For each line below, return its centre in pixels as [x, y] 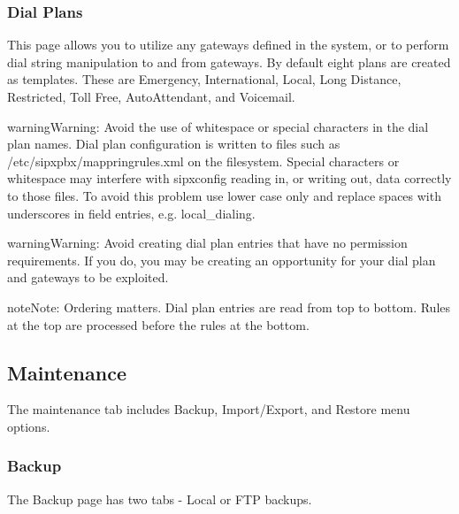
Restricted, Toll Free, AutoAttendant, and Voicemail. [151, 96]
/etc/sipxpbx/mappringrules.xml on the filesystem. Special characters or [203, 161]
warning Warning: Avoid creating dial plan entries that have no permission [207, 243]
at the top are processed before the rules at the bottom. [158, 324]
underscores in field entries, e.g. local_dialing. [131, 213]
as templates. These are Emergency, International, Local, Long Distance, [204, 79]
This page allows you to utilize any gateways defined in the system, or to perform [228, 45]
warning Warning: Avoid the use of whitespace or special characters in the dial [218, 126]
